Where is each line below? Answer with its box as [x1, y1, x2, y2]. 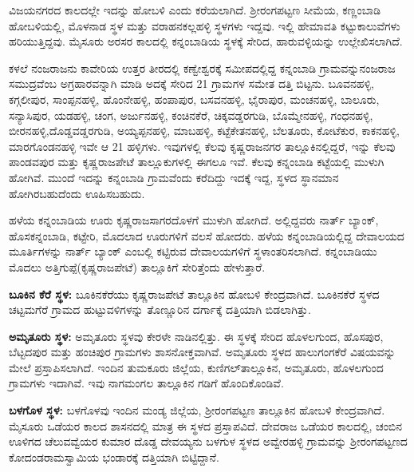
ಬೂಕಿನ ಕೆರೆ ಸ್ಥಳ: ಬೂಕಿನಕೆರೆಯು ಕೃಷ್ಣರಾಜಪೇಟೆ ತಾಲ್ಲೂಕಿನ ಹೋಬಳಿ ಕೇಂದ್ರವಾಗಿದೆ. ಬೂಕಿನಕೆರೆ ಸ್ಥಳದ [9, 285, 380, 302]
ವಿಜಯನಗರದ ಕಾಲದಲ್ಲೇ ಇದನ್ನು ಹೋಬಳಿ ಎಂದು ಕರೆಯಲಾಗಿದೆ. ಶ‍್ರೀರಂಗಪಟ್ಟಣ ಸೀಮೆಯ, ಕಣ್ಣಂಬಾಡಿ [9, 2, 380, 18]
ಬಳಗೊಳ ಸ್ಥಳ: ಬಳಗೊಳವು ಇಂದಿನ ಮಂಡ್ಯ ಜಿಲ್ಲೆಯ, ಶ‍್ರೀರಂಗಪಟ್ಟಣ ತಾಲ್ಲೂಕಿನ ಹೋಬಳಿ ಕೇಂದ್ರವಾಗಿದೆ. [9, 402, 385, 418]
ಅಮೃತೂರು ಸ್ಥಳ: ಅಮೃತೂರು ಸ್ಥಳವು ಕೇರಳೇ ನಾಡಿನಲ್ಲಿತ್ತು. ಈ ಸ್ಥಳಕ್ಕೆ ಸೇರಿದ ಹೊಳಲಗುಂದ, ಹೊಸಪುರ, [9, 327, 384, 344]
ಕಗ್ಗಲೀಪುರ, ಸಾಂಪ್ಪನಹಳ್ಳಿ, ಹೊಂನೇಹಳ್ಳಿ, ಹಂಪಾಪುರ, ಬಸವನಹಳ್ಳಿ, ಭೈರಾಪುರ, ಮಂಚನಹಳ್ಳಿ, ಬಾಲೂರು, [9, 90, 380, 107]
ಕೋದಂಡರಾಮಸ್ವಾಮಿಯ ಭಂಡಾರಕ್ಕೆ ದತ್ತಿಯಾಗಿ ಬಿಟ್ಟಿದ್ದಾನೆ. [9, 448, 219, 465]
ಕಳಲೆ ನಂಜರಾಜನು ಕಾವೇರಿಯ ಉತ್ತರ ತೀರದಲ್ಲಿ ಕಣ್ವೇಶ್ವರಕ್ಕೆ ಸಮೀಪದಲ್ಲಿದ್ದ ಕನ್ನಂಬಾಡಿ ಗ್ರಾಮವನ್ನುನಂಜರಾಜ [9, 59, 396, 76]
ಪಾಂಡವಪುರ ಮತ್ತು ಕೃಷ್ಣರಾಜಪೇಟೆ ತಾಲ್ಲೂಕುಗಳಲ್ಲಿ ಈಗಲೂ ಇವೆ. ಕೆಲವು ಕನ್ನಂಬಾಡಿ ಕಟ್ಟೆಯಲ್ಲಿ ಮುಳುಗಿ [9, 153, 384, 170]
